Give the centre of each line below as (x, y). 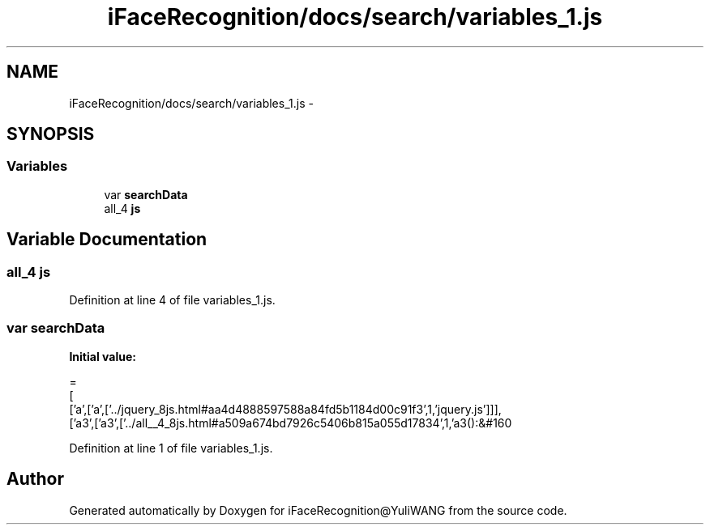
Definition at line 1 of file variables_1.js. (171, 448)
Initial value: (103, 356)
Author (35, 479)
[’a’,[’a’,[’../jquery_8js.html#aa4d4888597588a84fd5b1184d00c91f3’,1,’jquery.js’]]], (285, 409)
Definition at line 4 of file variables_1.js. (172, 300)
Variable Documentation (107, 240)
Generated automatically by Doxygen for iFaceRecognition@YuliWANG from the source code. (318, 510)
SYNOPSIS (51, 134)
